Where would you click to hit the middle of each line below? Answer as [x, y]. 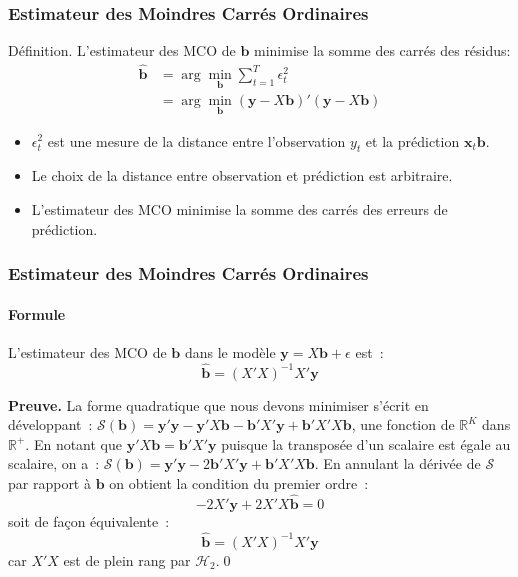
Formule [37, 313]
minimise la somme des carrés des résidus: [382, 50]
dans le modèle [230, 351]
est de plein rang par [127, 559]
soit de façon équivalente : [89, 520]
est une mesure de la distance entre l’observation [196, 140]
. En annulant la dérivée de [397, 463]
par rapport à [49, 482]
